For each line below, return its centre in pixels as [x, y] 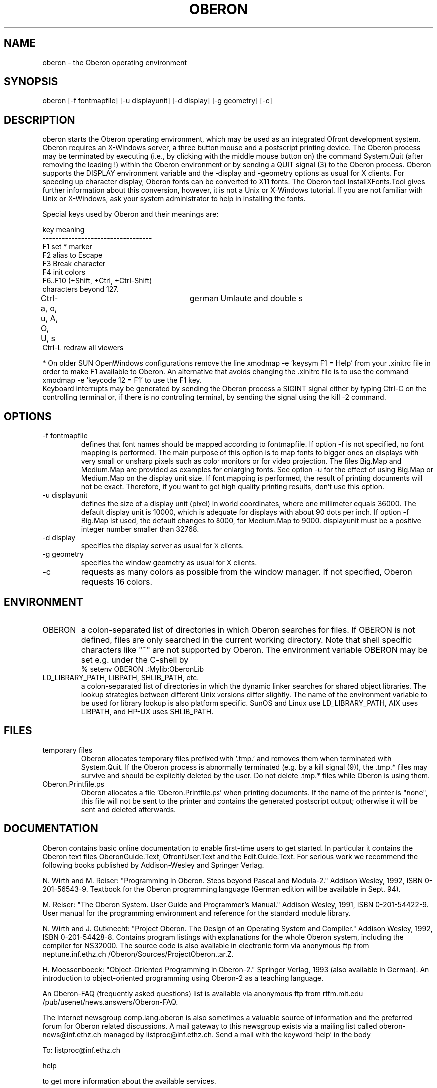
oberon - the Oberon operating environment [115, 62]
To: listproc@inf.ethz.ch [82, 1050]
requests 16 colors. [117, 582]
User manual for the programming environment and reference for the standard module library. [197, 913]
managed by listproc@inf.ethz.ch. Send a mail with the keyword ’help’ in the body [237, 1034]
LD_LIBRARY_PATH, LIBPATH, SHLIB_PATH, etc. [121, 677]
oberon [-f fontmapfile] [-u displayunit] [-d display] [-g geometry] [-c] [157, 101]
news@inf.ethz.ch [72, 1034]
